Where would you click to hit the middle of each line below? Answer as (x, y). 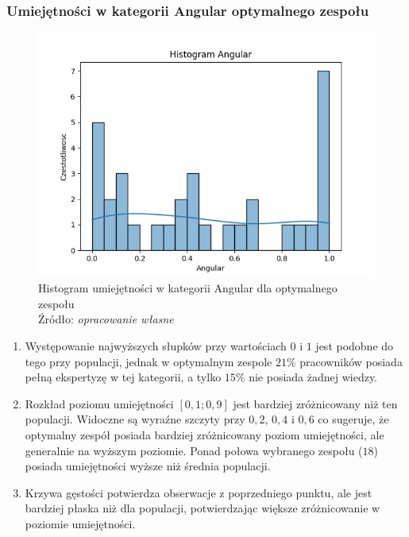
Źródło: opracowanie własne (106, 319)
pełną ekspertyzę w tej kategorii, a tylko (123, 377)
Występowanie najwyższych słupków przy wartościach (156, 345)
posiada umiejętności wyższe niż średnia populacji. (148, 466)
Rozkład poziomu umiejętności (99, 403)
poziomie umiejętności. (80, 523)
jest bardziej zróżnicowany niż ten (315, 403)
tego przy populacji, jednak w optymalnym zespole (149, 361)
